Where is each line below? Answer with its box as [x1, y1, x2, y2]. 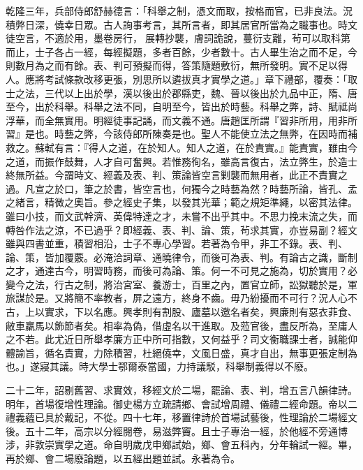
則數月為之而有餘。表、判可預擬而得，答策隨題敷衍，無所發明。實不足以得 [6, 58, 348, 73]
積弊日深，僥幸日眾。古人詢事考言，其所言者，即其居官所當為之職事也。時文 [6, 17, 357, 31]
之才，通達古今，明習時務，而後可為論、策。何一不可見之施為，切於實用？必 [6, 263, 357, 278]
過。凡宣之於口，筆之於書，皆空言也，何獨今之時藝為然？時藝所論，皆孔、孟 [6, 181, 357, 196]
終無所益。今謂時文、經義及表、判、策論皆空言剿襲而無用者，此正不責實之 [6, 168, 348, 182]
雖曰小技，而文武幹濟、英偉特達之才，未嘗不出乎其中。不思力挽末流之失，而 [6, 208, 357, 223]
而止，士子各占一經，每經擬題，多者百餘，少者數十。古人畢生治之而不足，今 [6, 44, 357, 59]
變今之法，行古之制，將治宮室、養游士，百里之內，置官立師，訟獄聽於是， [6, 277, 348, 291]
